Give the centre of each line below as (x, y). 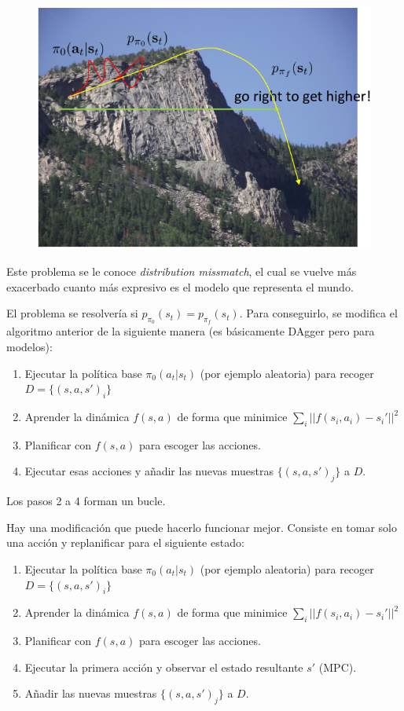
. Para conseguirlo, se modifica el (318, 313)
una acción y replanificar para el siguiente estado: (125, 542)
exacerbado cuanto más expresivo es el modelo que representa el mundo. (180, 286)
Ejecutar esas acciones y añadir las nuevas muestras (149, 471)
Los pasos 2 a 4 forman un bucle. (86, 501)
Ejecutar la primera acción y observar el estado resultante (164, 667)
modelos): (29, 347)
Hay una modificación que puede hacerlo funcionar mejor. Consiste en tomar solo (202, 527)
